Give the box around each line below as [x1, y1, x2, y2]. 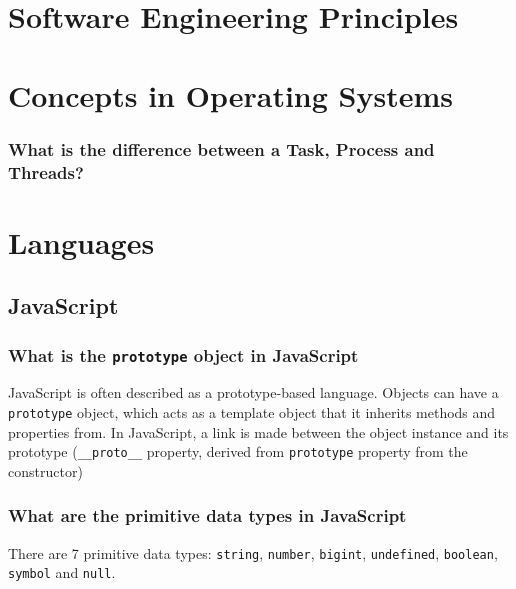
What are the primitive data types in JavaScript [8, 503, 407, 528]
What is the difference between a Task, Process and [8, 136, 435, 161]
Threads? [8, 159, 84, 184]
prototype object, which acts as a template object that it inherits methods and [8, 402, 496, 423]
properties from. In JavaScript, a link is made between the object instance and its [8, 421, 509, 442]
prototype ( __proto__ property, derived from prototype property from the [8, 441, 468, 462]
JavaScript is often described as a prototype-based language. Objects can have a [8, 382, 499, 403]
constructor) [8, 460, 83, 481]
